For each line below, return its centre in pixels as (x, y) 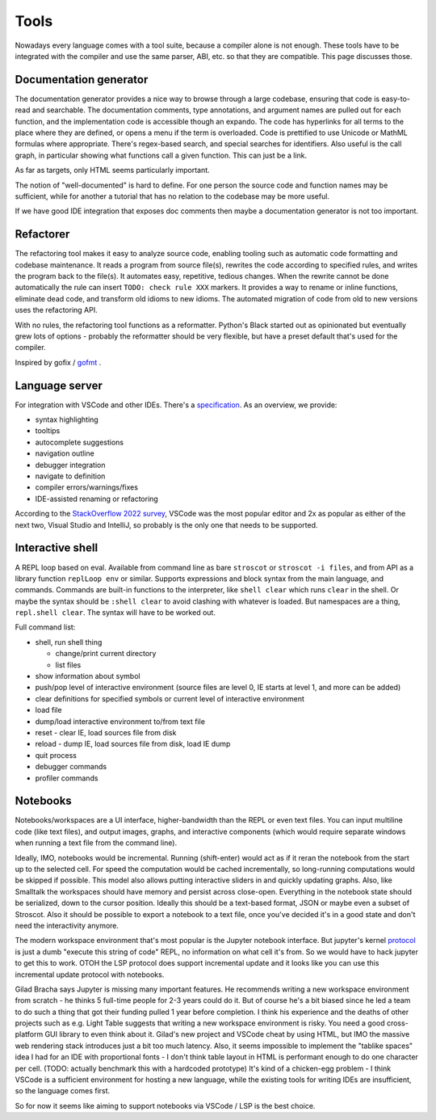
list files (68, 665)
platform (29, 1034)
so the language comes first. (63, 1091)
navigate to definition (70, 476)
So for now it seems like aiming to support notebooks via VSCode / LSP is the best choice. (165, 1105)
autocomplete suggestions (80, 442)
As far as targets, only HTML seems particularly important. (112, 171)
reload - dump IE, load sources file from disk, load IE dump (133, 744)
